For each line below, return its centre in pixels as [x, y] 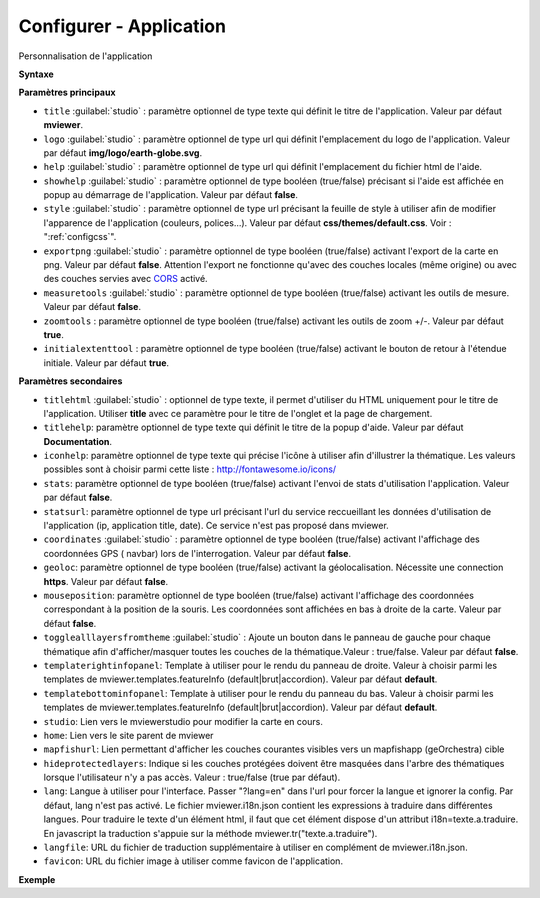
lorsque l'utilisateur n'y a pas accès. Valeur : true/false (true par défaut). [192, 777]
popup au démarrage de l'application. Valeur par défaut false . [171, 195]
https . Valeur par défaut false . [106, 581]
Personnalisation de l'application [85, 56]
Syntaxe [36, 74]
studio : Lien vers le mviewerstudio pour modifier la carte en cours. [183, 721]
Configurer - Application [122, 26]
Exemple [37, 879]
